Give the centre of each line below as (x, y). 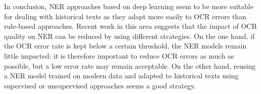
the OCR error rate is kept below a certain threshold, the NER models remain (125, 46)
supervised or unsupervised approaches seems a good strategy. (100, 85)
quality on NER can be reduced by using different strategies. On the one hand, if (129, 36)
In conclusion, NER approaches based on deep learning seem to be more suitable (129, 6)
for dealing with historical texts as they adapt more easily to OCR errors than (125, 16)
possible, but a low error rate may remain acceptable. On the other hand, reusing (130, 65)
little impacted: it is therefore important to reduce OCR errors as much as (119, 55)
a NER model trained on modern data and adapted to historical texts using (121, 76)
